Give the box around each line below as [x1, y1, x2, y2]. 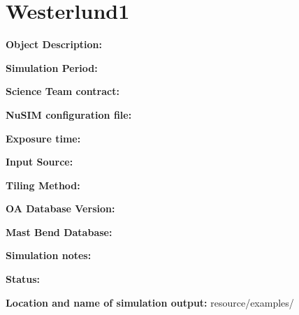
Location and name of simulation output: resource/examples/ [6, 295, 294, 309]
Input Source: [6, 154, 73, 169]
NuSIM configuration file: [6, 107, 132, 122]
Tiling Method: [6, 177, 80, 192]
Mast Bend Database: [6, 224, 112, 239]
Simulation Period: [6, 60, 98, 75]
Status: [6, 272, 41, 286]
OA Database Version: [6, 201, 115, 216]
